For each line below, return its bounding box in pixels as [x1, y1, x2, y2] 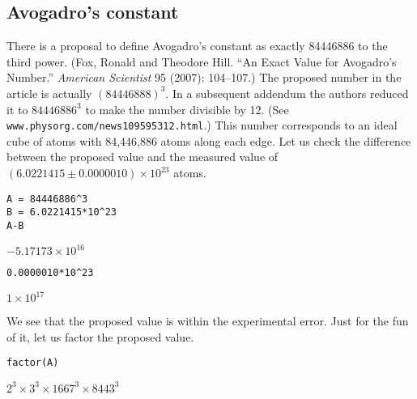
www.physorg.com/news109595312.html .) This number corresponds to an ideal [6, 117, 398, 134]
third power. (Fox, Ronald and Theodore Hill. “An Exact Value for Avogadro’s [6, 53, 397, 70]
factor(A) [6, 357, 59, 369]
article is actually [6, 84, 92, 101]
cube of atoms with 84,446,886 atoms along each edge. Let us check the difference [6, 132, 411, 149]
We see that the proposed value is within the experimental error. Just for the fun [6, 312, 409, 329]
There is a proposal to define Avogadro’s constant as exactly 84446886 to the [6, 37, 388, 54]
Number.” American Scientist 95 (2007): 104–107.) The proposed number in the [6, 69, 402, 86]
